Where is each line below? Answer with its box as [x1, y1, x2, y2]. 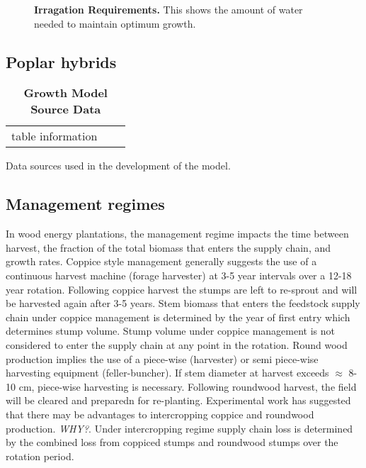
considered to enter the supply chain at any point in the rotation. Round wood [6, 337, 348, 352]
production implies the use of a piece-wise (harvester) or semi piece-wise [6, 351, 319, 366]
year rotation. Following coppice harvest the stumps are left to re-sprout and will [6, 282, 358, 296]
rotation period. [6, 448, 74, 463]
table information [11, 128, 98, 145]
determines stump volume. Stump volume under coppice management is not [6, 323, 336, 338]
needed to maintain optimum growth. [34, 16, 196, 30]
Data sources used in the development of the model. [6, 158, 231, 173]
